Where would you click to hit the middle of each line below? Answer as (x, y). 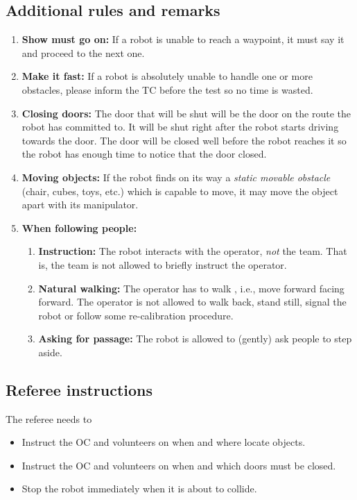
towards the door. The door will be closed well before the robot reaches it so (184, 140)
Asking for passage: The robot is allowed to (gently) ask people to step (195, 339)
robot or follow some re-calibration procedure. (136, 315)
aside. (50, 352)
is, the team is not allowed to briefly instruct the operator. (163, 264)
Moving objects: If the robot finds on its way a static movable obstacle (176, 177)
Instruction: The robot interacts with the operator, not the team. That (193, 251)
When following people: (79, 227)
